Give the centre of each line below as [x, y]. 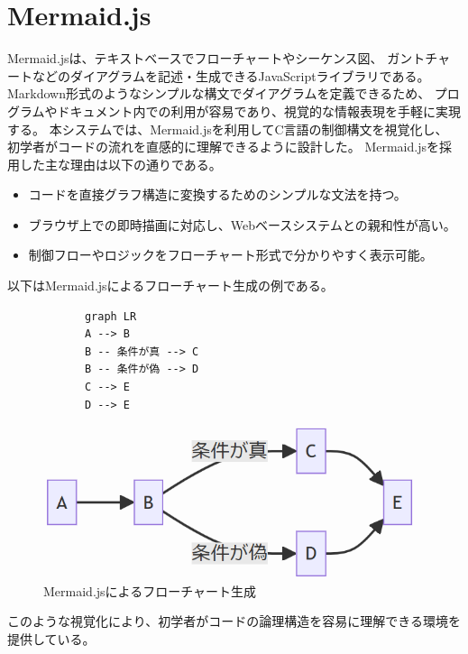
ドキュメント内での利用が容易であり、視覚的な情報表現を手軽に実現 [259, 111]
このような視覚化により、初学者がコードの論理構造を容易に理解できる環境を [234, 621]
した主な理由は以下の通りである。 [120, 164]
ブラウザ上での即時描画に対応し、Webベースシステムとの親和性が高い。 [242, 224]
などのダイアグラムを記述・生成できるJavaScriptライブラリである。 [231, 75]
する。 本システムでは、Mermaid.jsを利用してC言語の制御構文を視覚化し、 [228, 129]
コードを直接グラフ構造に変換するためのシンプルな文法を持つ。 [217, 194]
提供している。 [51, 638]
